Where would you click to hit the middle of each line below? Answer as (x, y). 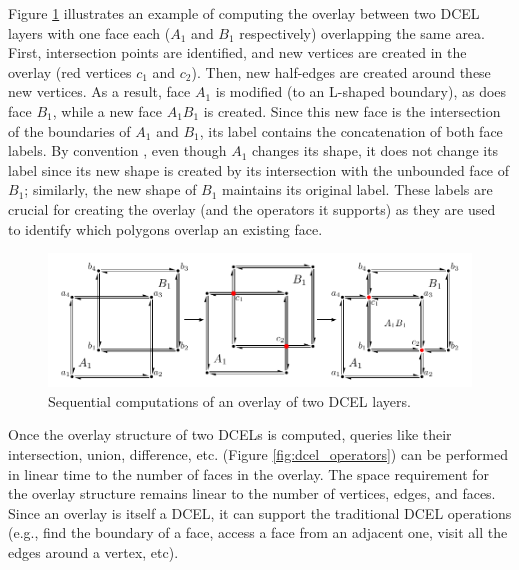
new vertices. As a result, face (99, 91)
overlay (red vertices (70, 71)
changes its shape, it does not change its (375, 150)
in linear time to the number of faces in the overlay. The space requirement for (249, 473)
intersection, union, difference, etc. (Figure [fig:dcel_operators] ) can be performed (258, 453)
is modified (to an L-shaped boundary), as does (361, 91)
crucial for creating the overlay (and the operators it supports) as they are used (252, 208)
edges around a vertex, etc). (93, 551)
